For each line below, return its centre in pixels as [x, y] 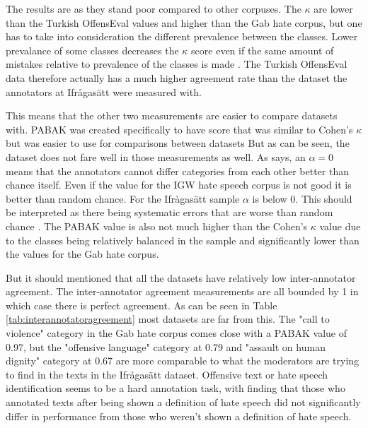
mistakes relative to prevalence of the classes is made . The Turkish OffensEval [177, 64]
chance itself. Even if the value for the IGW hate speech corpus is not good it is [179, 185]
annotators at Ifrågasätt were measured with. [104, 91]
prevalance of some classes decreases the [92, 50]
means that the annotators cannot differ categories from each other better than [178, 171]
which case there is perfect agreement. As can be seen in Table [142, 305]
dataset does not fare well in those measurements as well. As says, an [156, 156]
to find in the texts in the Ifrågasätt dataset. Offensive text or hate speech [167, 374]
